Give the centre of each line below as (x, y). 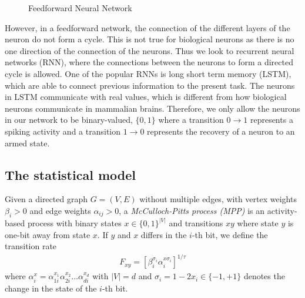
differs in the (164, 234)
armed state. (27, 143)
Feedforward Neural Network (80, 8)
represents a (272, 120)
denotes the (264, 276)
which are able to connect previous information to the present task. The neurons (150, 85)
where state (258, 223)
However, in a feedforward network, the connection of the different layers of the (148, 27)
